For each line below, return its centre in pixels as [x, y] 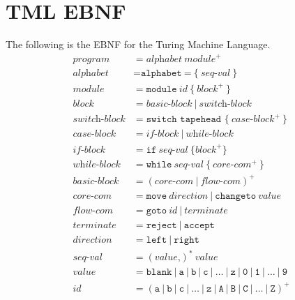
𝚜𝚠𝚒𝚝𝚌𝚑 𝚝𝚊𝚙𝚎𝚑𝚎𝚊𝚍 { [188, 120]
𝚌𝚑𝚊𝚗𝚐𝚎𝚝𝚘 [236, 196]
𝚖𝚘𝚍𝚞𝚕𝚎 [161, 89]
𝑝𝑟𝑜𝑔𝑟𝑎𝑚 [91, 60]
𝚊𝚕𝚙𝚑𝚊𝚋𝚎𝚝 [161, 74]
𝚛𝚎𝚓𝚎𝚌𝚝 [161, 225]
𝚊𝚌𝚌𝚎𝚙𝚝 [199, 225]
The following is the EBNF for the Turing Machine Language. [138, 44]
